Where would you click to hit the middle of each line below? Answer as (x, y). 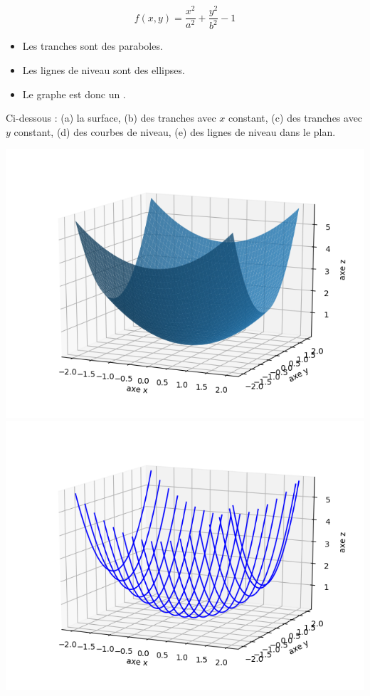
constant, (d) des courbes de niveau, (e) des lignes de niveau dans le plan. (175, 131)
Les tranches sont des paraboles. (92, 46)
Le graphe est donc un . (74, 94)
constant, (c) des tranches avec (296, 118)
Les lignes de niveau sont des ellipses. (104, 70)
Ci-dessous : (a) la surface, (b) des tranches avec (111, 118)
